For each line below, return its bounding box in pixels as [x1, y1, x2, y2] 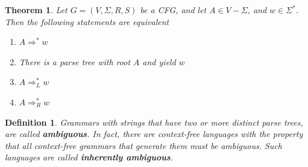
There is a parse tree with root [19, 55, 130, 68]
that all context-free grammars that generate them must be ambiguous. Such [5, 139, 282, 151]
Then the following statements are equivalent [5, 15, 169, 28]
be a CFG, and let [140, 4, 207, 16]
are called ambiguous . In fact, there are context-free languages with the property [5, 127, 303, 140]
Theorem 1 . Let [5, 4, 68, 16]
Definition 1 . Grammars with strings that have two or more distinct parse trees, [5, 116, 303, 128]
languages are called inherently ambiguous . [5, 151, 174, 163]
